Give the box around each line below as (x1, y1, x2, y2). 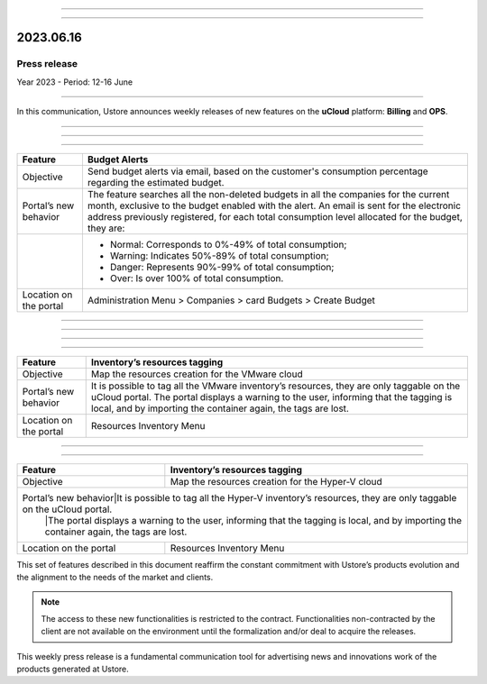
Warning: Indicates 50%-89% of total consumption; (109, 249, 329, 261)
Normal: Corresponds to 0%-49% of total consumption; (109, 238, 347, 251)
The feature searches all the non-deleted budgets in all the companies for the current (87, 187, 450, 200)
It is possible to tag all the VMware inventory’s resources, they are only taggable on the (90, 379, 461, 392)
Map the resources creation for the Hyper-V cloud (170, 475, 382, 488)
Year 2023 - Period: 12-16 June (16, 77, 133, 87)
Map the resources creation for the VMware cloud (90, 368, 303, 380)
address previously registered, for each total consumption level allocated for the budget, (87, 210, 464, 223)
